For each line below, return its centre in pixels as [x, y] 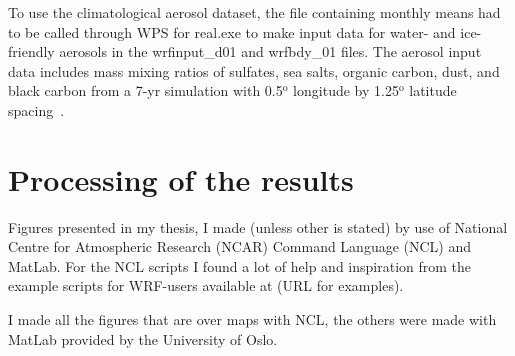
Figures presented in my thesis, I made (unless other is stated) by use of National [258, 226]
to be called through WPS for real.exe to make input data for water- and [232, 31]
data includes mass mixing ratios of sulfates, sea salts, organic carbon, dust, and [254, 70]
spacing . [36, 109]
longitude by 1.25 [346, 90]
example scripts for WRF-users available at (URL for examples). [206, 285]
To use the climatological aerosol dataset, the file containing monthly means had [254, 12]
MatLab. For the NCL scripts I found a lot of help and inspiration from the [240, 265]
